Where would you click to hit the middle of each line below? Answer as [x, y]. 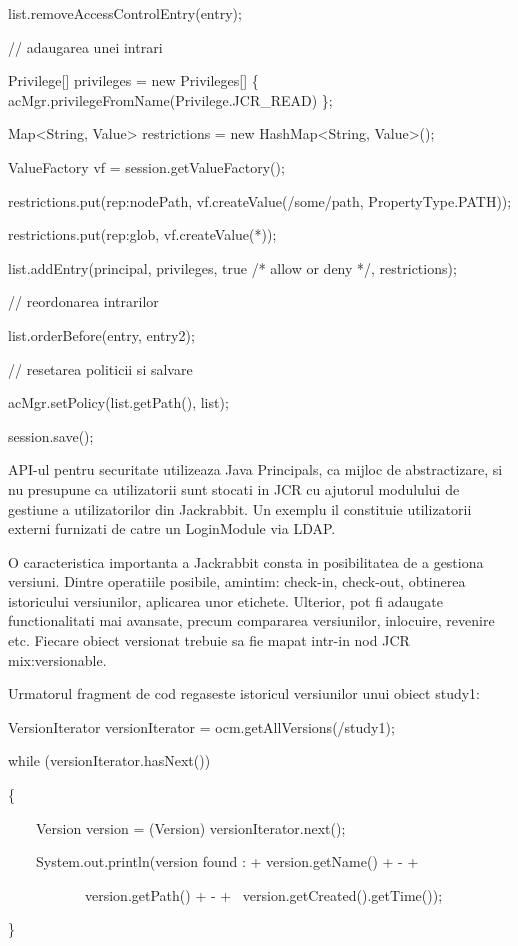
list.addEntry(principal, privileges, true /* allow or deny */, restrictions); [232, 267]
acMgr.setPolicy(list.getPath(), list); [118, 402]
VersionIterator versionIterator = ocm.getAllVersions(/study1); [201, 726]
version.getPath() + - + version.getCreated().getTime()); [263, 894]
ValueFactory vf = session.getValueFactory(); [146, 166]
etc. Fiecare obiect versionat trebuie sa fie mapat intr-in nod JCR [209, 640]
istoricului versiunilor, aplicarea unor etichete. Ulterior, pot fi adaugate [225, 600]
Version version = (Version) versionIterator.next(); [190, 827]
